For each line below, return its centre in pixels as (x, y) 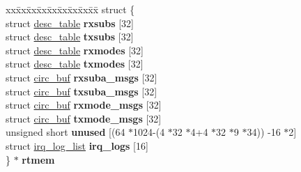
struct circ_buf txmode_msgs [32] (84, 118)
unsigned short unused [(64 (65, 132)
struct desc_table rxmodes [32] (75, 50)
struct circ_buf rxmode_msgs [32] (84, 105)
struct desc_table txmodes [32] (75, 64)
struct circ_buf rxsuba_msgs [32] (82, 77)
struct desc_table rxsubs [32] (70, 23)
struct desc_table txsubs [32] (70, 37)
